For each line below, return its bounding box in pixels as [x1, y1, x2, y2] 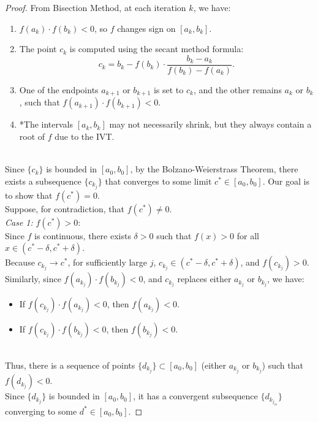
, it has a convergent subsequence [133, 389, 258, 402]
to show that [5, 188, 53, 201]
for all [237, 229, 259, 242]
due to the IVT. [55, 129, 115, 142]
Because [5, 256, 35, 269]
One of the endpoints [19, 83, 99, 96]
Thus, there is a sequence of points [5, 358, 135, 371]
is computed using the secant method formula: [69, 42, 244, 55]
